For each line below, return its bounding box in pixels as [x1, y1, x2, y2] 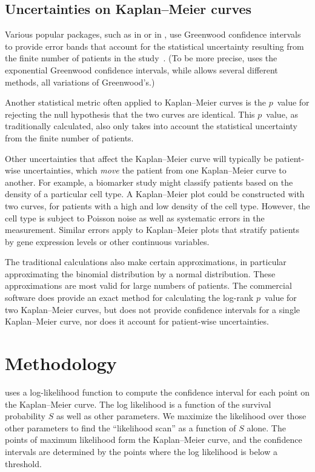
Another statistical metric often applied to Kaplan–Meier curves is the [5, 96, 266, 109]
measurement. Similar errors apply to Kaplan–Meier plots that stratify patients [5, 223, 300, 236]
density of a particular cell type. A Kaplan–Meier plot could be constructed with [5, 187, 305, 200]
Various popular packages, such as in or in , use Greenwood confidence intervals [5, 28, 301, 41]
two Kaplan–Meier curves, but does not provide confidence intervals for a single [5, 303, 300, 315]
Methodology [5, 351, 117, 376]
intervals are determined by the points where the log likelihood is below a [5, 445, 277, 457]
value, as [266, 107, 298, 120]
